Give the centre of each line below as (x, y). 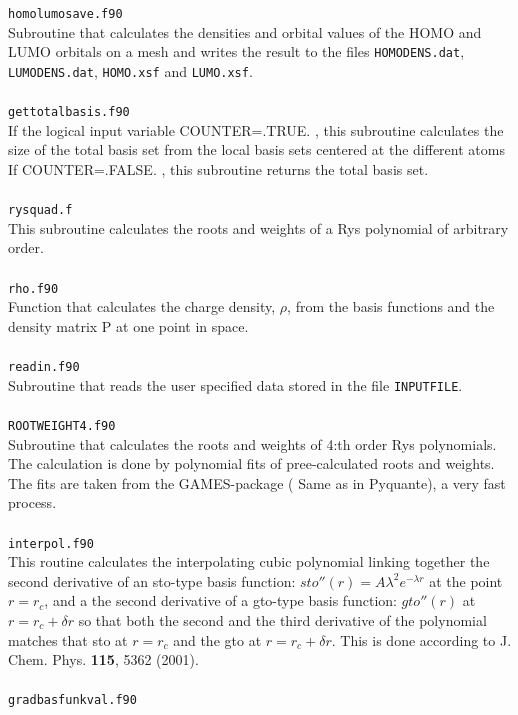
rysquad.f (40, 210)
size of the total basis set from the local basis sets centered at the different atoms (256, 149)
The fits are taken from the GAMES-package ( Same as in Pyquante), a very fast (257, 482)
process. (32, 502)
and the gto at (217, 639)
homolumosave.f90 (65, 14)
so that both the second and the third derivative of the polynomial (282, 620)
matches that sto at (68, 639)
